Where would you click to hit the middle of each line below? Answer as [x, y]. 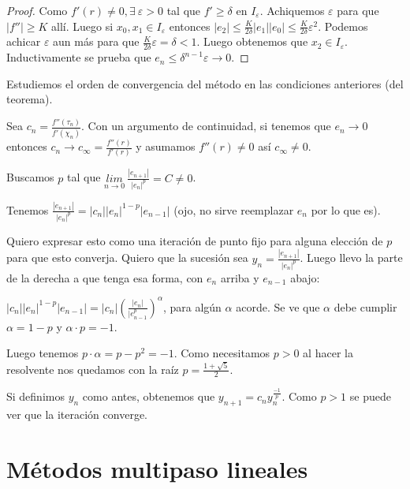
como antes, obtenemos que [149, 396]
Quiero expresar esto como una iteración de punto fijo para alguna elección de [195, 240]
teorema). [30, 99]
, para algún [192, 306]
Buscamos [30, 177]
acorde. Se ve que [278, 306]
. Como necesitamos [222, 353]
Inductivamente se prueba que [79, 57]
